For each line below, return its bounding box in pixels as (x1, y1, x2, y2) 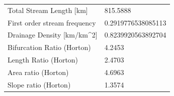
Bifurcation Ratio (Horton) (8, 42, 91, 52)
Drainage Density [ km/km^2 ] (8, 29, 98, 40)
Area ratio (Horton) (8, 66, 69, 77)
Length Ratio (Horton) (8, 54, 78, 65)
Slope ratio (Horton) (8, 79, 71, 89)
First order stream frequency (8, 17, 96, 27)
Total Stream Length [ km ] (8, 4, 88, 15)
